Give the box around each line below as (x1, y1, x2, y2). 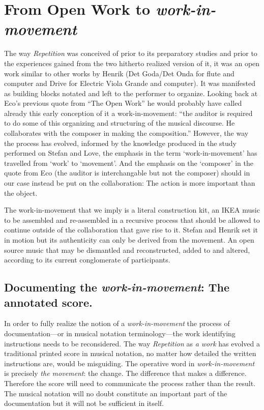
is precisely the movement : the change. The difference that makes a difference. (4, 368, 247, 378)
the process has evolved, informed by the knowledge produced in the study (4, 137, 237, 148)
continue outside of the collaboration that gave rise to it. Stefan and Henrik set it (4, 224, 258, 235)
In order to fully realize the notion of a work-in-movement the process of (4, 318, 230, 329)
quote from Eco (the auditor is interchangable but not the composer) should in (4, 167, 250, 178)
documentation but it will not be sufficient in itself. (4, 398, 164, 408)
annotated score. (4, 294, 93, 310)
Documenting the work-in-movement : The (4, 279, 229, 295)
